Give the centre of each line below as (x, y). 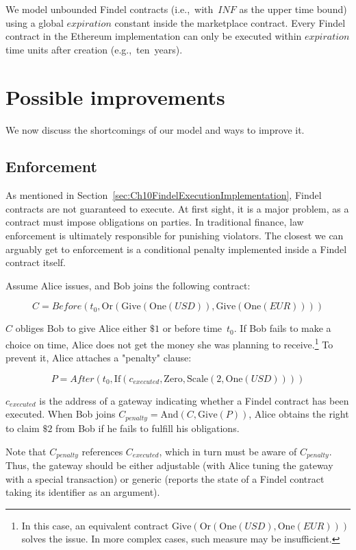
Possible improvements (115, 96)
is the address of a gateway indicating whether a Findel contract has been (194, 400)
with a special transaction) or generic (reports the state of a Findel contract (165, 478)
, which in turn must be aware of (228, 451)
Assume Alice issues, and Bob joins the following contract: (128, 285)
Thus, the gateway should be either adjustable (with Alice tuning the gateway (169, 465)
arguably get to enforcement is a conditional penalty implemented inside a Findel (176, 249)
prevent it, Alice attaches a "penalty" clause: (99, 358)
